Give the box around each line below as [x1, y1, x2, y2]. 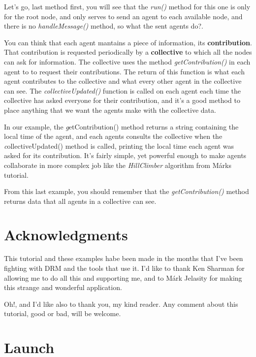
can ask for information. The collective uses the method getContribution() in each [4, 56, 251, 66]
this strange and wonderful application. [4, 282, 122, 292]
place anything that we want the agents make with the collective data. [4, 104, 216, 115]
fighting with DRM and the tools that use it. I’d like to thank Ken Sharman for [4, 263, 245, 273]
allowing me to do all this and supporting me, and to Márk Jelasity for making [4, 272, 242, 283]
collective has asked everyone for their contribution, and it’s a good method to [4, 95, 240, 105]
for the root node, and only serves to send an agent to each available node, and [4, 11, 243, 21]
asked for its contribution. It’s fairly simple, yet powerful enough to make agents [4, 150, 247, 161]
